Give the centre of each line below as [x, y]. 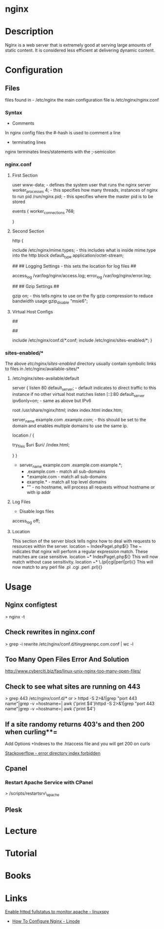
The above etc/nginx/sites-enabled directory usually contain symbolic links [81, 363]
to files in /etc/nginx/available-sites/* [42, 369]
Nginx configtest [31, 605]
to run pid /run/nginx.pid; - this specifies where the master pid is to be [83, 196]
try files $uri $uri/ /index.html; [41, 446]
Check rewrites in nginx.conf [50, 632]
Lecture [21, 831]
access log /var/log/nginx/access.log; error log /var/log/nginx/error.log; [82, 276]
